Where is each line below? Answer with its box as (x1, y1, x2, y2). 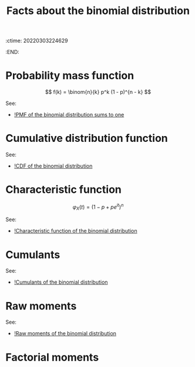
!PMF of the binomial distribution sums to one (14, 111, 125, 118)
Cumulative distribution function (5, 132, 168, 145)
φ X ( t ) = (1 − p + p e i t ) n (72, 202, 124, 212)
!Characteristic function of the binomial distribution (14, 227, 137, 235)
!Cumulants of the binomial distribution (14, 278, 108, 286)
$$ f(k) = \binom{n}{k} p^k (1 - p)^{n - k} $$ (45, 89, 152, 96)
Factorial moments (5, 351, 99, 364)
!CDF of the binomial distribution (14, 162, 93, 169)
